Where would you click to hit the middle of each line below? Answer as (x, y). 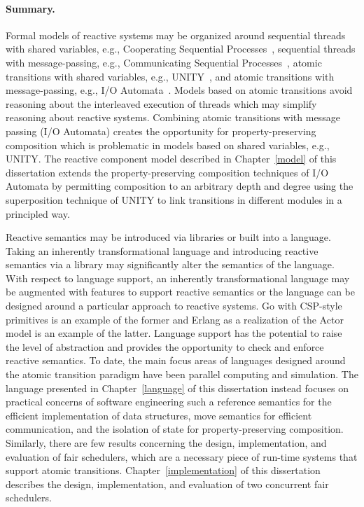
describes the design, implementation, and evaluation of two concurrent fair (167, 484)
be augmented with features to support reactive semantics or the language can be (180, 292)
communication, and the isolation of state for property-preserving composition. (175, 429)
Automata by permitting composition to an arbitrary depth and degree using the (180, 186)
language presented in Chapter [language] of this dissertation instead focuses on (177, 388)
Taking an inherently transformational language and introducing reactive (162, 250)
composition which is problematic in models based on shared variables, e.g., (168, 145)
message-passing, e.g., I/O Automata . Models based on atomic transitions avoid (179, 90)
